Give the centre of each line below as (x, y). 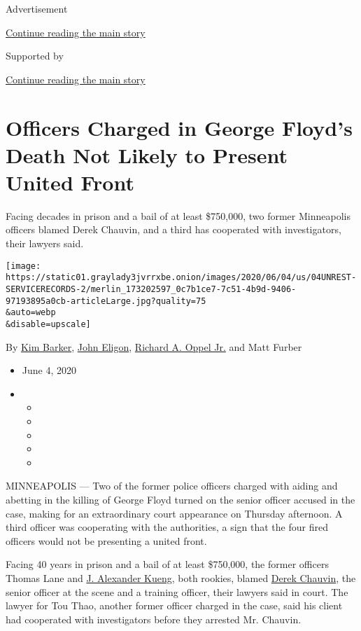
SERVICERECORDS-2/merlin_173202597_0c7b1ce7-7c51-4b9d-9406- (151, 289)
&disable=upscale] (48, 324)
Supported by (35, 56)
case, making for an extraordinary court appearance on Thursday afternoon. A (174, 513)
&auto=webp (31, 313)
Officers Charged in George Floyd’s (179, 127)
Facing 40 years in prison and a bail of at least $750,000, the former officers (167, 564)
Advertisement (37, 8)
